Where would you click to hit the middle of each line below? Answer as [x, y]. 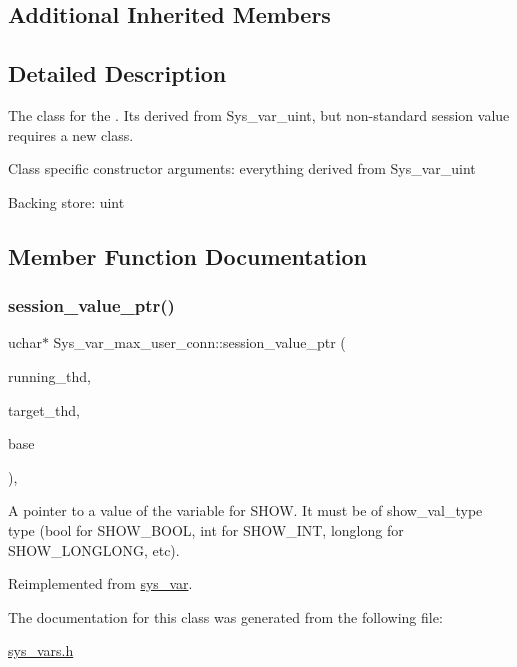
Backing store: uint [66, 201]
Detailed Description [117, 73]
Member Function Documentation [188, 255]
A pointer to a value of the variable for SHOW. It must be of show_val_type [245, 510]
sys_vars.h [41, 650]
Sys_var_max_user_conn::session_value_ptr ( [199, 342]
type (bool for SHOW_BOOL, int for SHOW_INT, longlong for [206, 529]
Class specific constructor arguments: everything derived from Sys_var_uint [242, 168]
